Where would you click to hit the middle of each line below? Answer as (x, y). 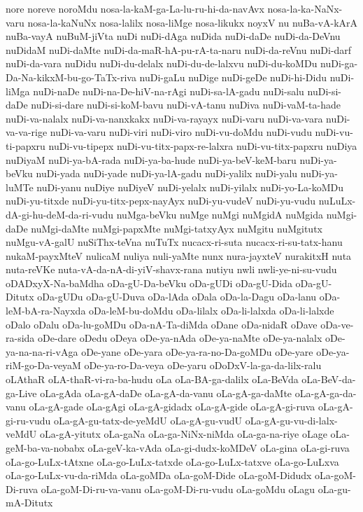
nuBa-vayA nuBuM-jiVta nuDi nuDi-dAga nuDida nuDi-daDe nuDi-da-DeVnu (173, 36)
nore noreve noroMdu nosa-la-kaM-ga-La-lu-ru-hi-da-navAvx (135, 8)
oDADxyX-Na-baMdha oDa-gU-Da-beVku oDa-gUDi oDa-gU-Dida (149, 283)
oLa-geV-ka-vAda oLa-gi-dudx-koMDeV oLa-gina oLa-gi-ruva (219, 448)
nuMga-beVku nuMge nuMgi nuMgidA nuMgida (220, 214)
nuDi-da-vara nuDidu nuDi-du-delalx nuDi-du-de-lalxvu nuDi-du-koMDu (162, 63)
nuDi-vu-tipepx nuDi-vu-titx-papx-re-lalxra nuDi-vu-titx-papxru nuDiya (203, 145)
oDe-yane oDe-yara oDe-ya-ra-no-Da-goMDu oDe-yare (197, 351)
